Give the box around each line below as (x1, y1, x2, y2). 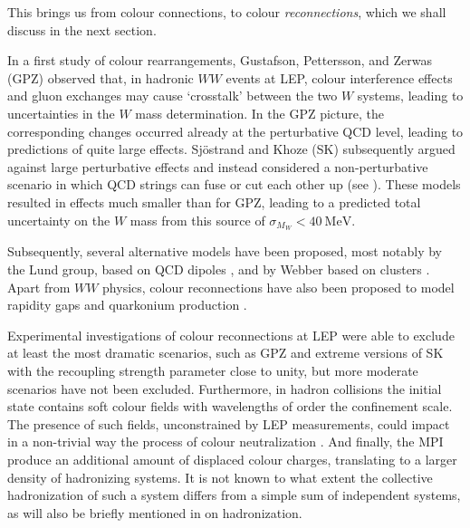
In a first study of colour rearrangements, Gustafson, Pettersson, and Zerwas (7, 51, 433, 70)
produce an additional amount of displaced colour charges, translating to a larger (7, 449, 457, 468)
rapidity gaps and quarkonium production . (7, 295, 247, 314)
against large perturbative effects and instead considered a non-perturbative (7, 157, 428, 176)
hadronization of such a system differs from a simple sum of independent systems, (7, 485, 461, 504)
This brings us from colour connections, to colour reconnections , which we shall (7, 3, 446, 21)
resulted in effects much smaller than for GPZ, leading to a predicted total (7, 192, 421, 211)
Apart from (7, 277, 71, 296)
